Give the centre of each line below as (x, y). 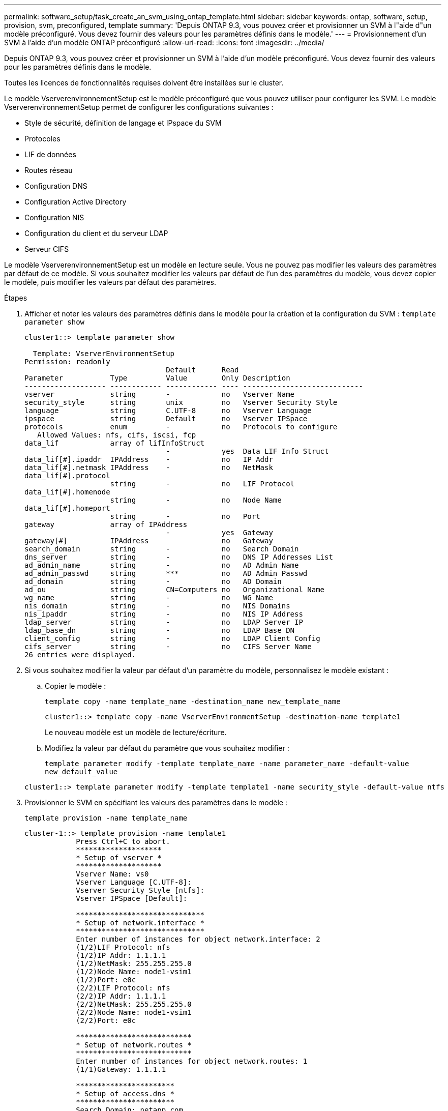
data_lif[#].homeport (67, 508)
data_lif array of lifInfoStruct (115, 443)
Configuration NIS (54, 217)
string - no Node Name (196, 500)
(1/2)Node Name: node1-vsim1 (134, 972)
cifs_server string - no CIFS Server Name (168, 647)
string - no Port (185, 516)
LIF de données (50, 154)
